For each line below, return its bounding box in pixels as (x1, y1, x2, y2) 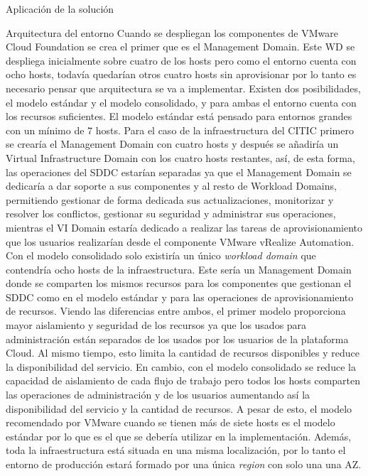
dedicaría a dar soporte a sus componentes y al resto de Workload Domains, (6, 178, 337, 193)
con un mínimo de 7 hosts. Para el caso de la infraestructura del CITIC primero (6, 122, 354, 137)
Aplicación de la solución (6, 1, 114, 16)
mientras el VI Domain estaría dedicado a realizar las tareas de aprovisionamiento (6, 220, 363, 234)
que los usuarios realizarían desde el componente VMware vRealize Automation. (6, 234, 355, 249)
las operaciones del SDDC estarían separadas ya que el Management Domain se (6, 164, 352, 179)
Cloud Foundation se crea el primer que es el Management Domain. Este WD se (6, 39, 355, 54)
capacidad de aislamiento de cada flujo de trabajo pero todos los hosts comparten (6, 373, 361, 388)
